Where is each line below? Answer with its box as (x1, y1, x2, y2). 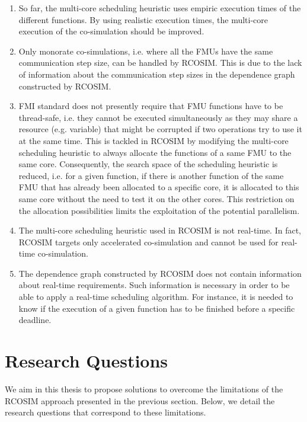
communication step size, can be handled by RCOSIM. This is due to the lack (18, 56, 302, 69)
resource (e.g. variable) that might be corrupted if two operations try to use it (18, 123, 302, 135)
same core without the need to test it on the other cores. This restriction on (18, 192, 295, 204)
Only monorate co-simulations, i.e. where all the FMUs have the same (18, 44, 273, 57)
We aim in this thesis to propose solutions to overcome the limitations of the (5, 382, 283, 395)
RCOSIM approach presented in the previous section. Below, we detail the (5, 394, 275, 407)
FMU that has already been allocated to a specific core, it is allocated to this (18, 181, 299, 193)
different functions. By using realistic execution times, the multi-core (18, 13, 268, 25)
